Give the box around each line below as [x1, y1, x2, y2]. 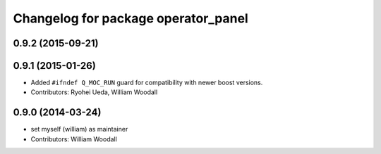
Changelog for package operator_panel [13, 11, 248, 26]
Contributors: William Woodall [30, 134, 118, 143]
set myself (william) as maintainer [30, 125, 128, 134]
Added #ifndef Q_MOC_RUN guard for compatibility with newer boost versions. [30, 78, 263, 87]
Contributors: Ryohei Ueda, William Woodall [30, 88, 158, 96]
